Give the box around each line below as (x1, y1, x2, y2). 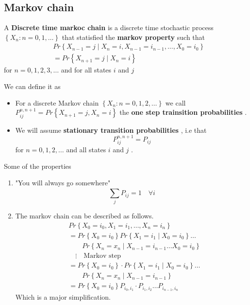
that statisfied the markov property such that (62, 32, 205, 42)
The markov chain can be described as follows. (15, 211, 154, 221)
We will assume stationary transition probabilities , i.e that (15, 125, 207, 135)
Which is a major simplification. (15, 292, 111, 302)
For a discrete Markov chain (15, 97, 99, 108)
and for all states (61, 65, 112, 75)
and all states (66, 144, 106, 155)
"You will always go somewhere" (15, 177, 111, 187)
